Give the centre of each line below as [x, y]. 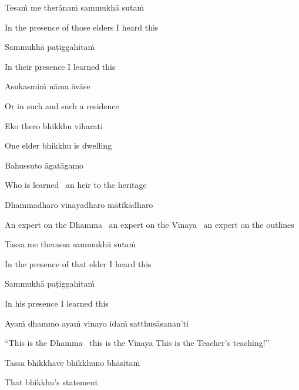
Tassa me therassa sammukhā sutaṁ [70, 244]
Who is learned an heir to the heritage [76, 185]
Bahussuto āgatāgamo [44, 165]
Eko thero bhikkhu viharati [54, 125]
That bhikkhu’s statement [51, 382]
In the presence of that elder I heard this [78, 263]
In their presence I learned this [60, 66]
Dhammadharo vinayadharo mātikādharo [79, 204]
